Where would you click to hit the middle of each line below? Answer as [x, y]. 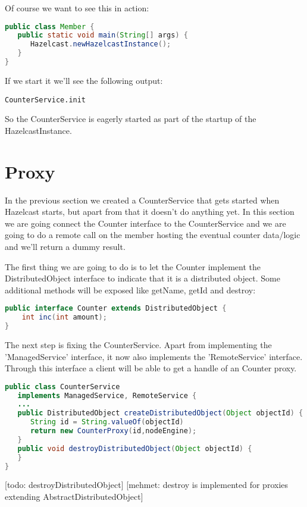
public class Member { [50, 26]
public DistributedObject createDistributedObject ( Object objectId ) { [160, 413]
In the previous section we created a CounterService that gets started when [142, 200]
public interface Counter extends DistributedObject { [116, 309]
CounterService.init [46, 100]
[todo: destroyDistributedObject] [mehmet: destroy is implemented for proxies [147, 485]
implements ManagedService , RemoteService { [107, 395]
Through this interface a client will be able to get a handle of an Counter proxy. [151, 368]
